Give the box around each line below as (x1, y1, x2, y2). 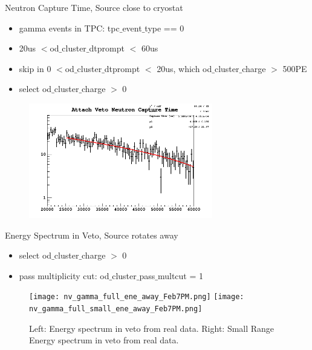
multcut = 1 (157, 269, 203, 282)
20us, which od (157, 62, 212, 74)
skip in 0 (19, 62, 51, 74)
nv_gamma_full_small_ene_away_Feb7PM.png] (29, 304, 203, 313)
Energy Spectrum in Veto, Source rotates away (5, 228, 178, 241)
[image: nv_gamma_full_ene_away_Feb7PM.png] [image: (29, 292, 244, 302)
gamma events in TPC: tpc (19, 21, 120, 34)
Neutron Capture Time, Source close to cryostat (5, 1, 183, 13)
